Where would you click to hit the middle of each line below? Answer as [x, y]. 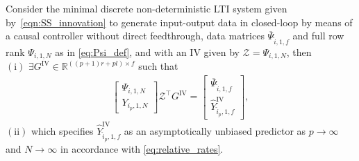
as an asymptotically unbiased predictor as [215, 130]
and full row [318, 36]
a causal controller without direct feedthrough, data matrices [135, 36]
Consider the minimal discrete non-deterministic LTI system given [147, 8]
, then [299, 51]
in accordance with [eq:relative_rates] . [142, 148]
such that [158, 66]
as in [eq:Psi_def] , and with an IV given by [147, 51]
